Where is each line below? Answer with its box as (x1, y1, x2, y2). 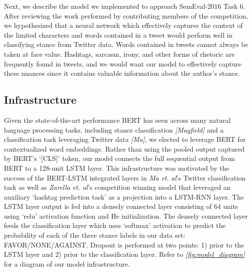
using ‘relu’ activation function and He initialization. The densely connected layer (4, 210, 248, 221)
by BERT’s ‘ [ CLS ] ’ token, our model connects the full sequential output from (4, 153, 235, 163)
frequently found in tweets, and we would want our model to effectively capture (4, 58, 242, 68)
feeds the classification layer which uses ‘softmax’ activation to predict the (4, 220, 226, 230)
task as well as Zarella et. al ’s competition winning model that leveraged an (4, 182, 231, 192)
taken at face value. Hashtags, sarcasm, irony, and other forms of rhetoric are (4, 48, 235, 59)
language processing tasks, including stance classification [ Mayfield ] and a (4, 124, 224, 135)
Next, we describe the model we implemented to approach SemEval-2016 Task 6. (4, 1, 245, 11)
